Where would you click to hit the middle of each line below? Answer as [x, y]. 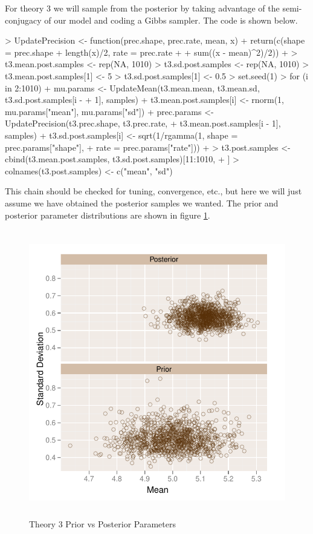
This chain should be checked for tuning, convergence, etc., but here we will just [153, 191]
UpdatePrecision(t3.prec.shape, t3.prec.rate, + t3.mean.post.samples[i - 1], [143, 123]
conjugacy [23, 20]
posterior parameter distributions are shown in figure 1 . [108, 215]
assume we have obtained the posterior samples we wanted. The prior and [142, 203]
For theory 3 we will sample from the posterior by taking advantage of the [142, 8]
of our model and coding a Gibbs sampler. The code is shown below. [171, 20]
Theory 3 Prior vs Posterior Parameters [102, 524]
